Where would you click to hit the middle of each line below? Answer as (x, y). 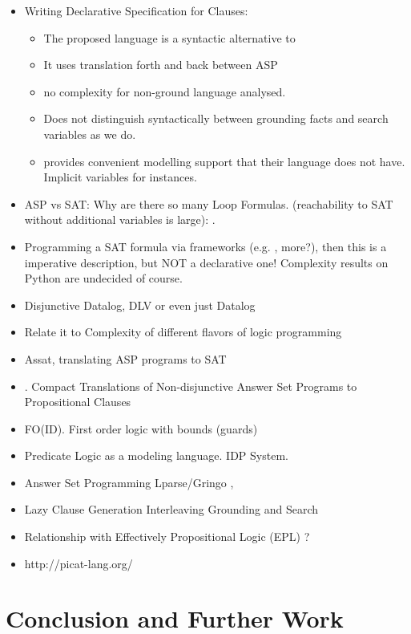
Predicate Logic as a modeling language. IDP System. (156, 455)
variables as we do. (90, 134)
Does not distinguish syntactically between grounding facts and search (216, 118)
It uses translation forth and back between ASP (161, 65)
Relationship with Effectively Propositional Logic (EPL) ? (167, 536)
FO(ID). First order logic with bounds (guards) (141, 428)
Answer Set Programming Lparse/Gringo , (129, 482)
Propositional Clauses (78, 402)
